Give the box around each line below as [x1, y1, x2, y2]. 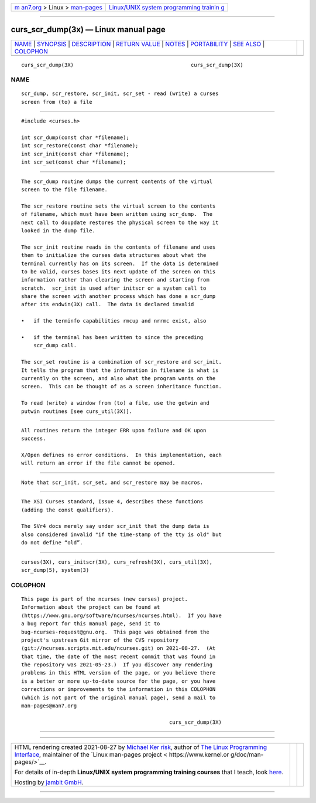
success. [21, 435, 46, 442]
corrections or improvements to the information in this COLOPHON [21, 686, 216, 693]
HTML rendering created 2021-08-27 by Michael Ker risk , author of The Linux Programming [14, 743, 267, 751]
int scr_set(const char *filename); [21, 159, 126, 165]
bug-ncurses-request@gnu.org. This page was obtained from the [21, 628, 210, 635]
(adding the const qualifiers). [21, 506, 114, 513]
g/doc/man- [230, 751, 264, 759]
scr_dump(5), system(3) [21, 567, 90, 573]
